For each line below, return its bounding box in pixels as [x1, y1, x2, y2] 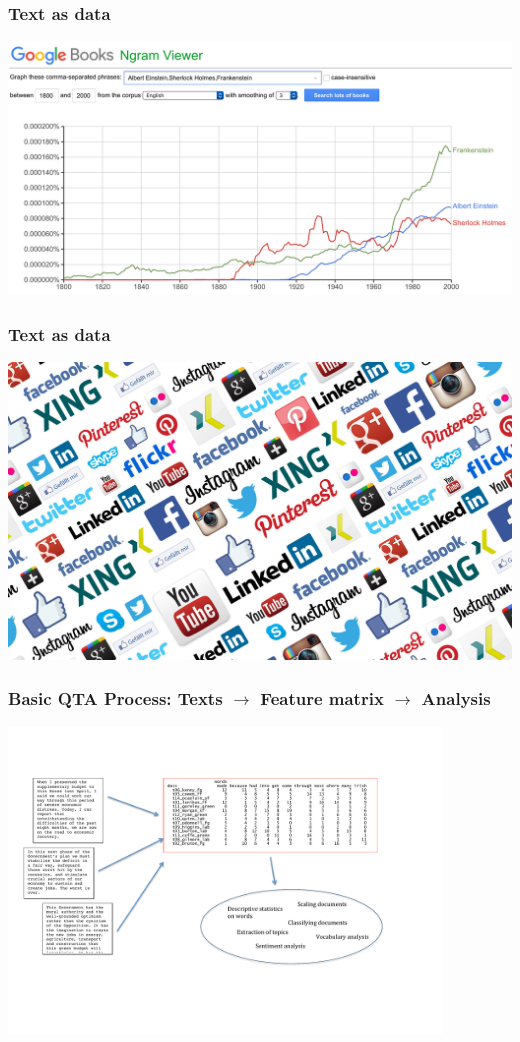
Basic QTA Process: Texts [8, 686, 223, 711]
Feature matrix [260, 686, 384, 711]
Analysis [421, 686, 491, 711]
